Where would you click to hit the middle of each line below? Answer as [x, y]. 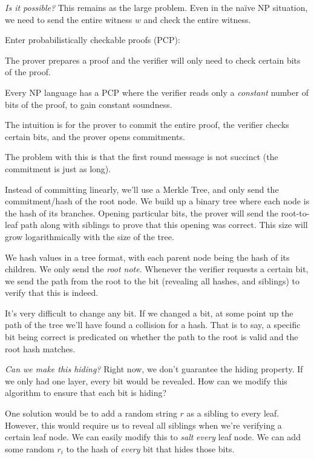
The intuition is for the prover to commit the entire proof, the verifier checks [147, 125]
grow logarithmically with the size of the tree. [90, 236]
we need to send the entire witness [69, 19]
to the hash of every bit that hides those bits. [150, 448]
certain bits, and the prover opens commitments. [95, 136]
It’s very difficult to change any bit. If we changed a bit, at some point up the [149, 313]
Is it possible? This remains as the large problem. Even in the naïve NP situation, [156, 7]
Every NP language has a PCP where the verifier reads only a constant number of [157, 92]
